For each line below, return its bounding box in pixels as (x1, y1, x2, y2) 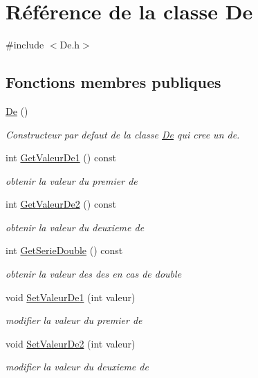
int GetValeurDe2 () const (6, 197, 116, 211)
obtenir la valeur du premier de (6, 173, 138, 188)
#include (6, 37, 44, 52)
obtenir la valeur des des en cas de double (6, 267, 182, 281)
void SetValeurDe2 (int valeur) (6, 336, 136, 350)
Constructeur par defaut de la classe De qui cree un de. (6, 127, 240, 141)
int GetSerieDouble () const (6, 243, 123, 258)
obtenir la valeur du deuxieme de (6, 219, 145, 234)
